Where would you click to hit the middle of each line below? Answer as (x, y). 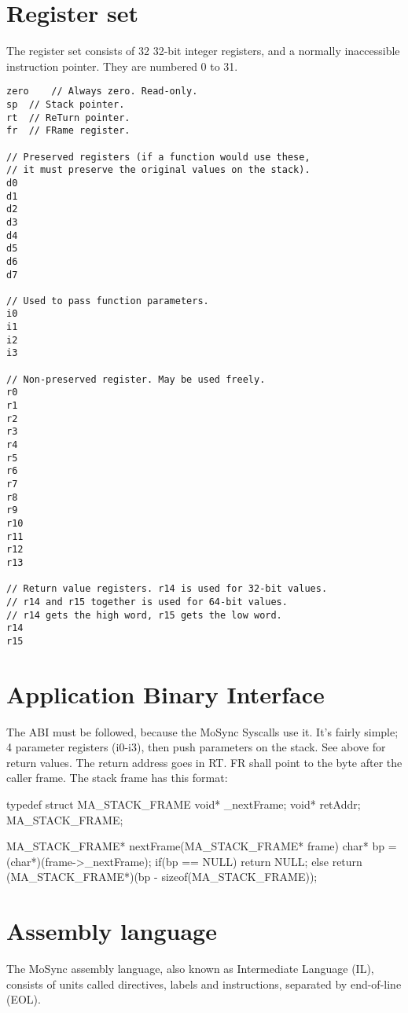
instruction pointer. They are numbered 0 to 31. (122, 66)
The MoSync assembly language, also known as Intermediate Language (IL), (190, 969)
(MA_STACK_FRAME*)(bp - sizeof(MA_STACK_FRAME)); (162, 877)
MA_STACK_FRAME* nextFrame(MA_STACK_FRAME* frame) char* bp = (202, 846)
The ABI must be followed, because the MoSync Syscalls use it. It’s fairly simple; (202, 731)
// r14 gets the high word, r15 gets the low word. (144, 615)
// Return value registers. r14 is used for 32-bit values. (167, 589)
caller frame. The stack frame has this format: (117, 778)
